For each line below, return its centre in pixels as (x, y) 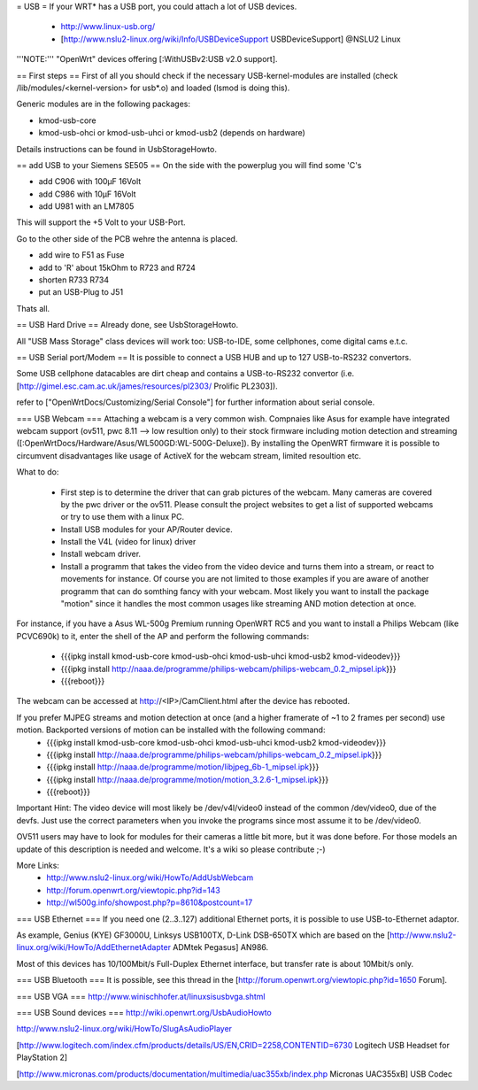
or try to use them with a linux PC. (123, 517)
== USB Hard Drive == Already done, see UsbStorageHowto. (127, 325)
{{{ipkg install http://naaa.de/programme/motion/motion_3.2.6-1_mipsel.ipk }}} (188, 779)
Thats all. (33, 308)
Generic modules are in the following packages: (103, 104)
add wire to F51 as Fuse (81, 255)
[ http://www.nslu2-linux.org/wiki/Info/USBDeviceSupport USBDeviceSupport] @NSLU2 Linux (231, 39)
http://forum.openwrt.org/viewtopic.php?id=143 (133, 890)
